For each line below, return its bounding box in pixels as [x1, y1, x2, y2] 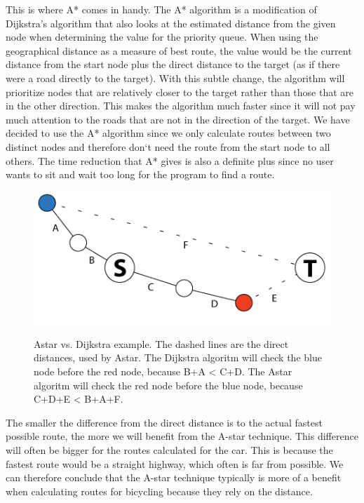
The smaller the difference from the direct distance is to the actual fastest [6, 415, 323, 429]
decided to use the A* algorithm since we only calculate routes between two [6, 126, 331, 140]
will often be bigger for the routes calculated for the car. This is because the [6, 442, 333, 457]
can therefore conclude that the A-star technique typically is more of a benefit [6, 470, 342, 485]
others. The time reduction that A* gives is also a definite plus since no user [6, 153, 334, 168]
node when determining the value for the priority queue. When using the [6, 29, 318, 44]
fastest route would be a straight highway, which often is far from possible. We [6, 456, 344, 471]
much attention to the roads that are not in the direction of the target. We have [6, 112, 350, 126]
